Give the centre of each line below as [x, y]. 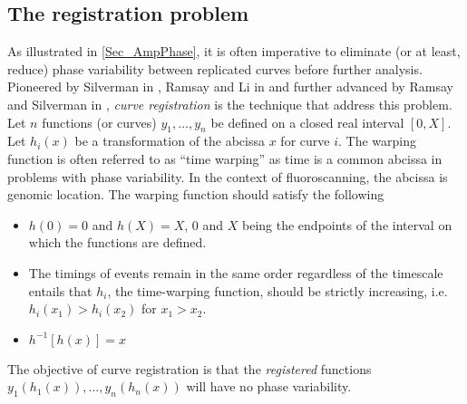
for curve [305, 141]
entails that [60, 290]
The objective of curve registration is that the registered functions [190, 368]
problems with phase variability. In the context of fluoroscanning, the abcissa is [228, 176]
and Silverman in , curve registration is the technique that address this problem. [230, 104]
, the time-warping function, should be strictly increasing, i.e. [277, 290]
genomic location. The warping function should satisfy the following [196, 194]
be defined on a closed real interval [307, 122]
